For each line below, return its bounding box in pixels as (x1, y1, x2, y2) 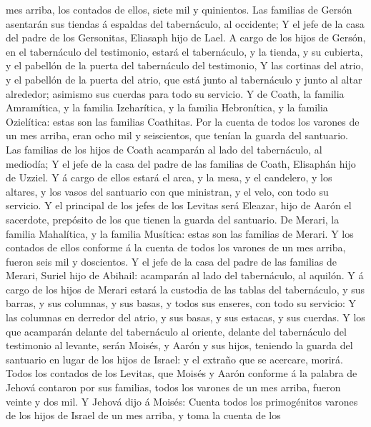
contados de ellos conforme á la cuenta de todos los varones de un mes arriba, (6, 240, 346, 255)
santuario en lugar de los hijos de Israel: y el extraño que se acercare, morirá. (6, 351, 343, 366)
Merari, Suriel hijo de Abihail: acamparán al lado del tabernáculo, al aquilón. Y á (6, 268, 364, 283)
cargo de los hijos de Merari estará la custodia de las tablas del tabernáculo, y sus (6, 281, 365, 296)
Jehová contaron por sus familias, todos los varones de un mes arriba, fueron (6, 380, 341, 395)
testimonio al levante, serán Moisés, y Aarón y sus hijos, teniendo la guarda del (6, 338, 353, 353)
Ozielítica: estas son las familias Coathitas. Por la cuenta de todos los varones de (6, 114, 360, 129)
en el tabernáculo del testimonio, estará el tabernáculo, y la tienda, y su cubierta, (6, 44, 363, 59)
